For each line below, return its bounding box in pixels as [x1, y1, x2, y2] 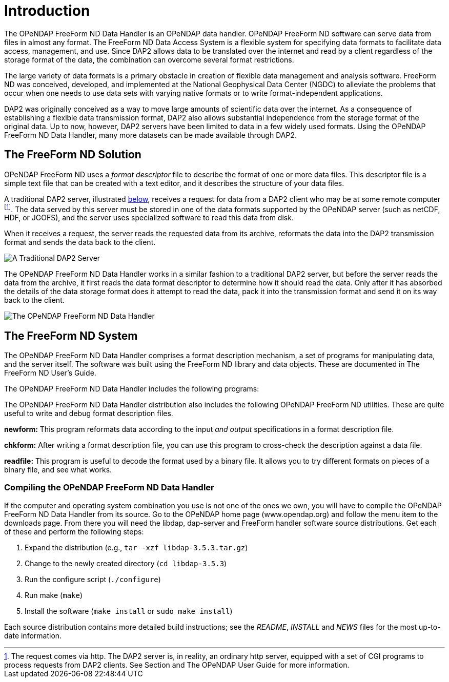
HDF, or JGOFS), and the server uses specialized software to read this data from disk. [4, 213, 294, 222]
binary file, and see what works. [4, 465, 112, 474]
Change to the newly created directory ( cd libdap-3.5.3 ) [25, 559, 227, 568]
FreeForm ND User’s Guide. [4, 368, 96, 378]
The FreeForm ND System [4, 329, 138, 342]
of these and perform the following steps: [4, 527, 144, 536]
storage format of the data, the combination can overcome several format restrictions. [4, 55, 294, 64]
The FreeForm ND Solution [4, 148, 141, 161]
